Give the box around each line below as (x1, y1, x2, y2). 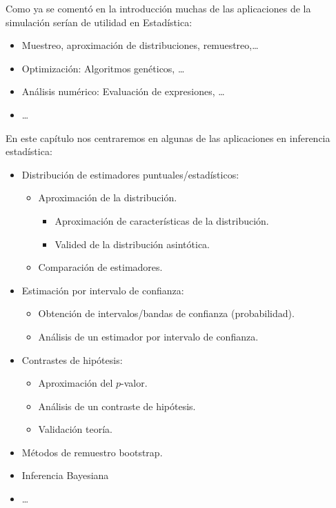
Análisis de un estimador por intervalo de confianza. (38, 329, 259, 343)
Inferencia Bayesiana (21, 468, 109, 482)
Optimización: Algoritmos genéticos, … (21, 61, 185, 75)
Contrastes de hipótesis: (21, 352, 123, 367)
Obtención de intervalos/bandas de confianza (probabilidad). (38, 306, 295, 321)
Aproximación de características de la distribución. (55, 213, 269, 227)
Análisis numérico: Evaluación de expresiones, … (21, 84, 225, 99)
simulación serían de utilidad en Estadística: (6, 14, 192, 29)
